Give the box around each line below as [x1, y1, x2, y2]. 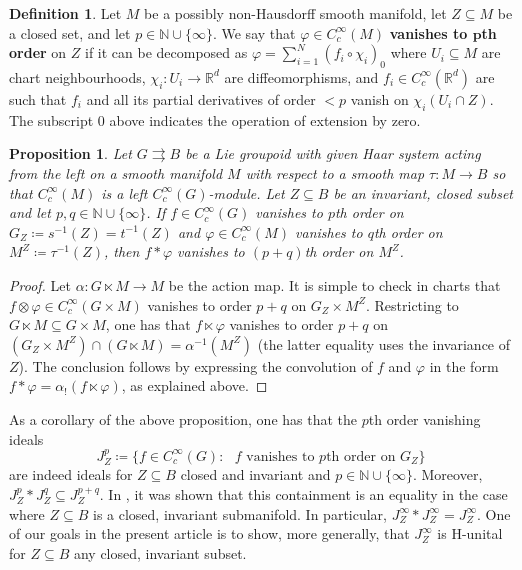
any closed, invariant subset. [73, 542, 247, 563]
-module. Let [208, 182, 285, 203]
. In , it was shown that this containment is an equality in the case [99, 483, 508, 504]
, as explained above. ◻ [121, 375, 268, 396]
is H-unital [437, 523, 503, 544]
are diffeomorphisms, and [224, 66, 379, 87]
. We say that [212, 22, 296, 43]
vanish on [350, 88, 409, 109]
